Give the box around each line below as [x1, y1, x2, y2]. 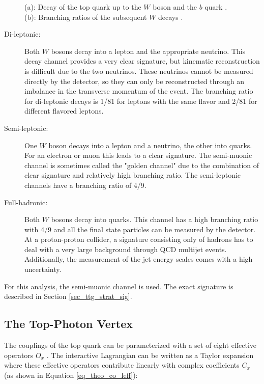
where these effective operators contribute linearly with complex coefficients [4, 360, 240, 370]
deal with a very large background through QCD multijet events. [24, 243, 227, 254]
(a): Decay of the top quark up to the [24, 2, 141, 12]
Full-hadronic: [4, 197, 48, 207]
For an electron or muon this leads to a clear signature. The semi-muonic [24, 150, 252, 160]
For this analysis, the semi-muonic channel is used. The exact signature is [4, 281, 233, 291]
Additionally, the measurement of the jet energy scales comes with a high [24, 254, 253, 264]
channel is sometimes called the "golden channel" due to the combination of [24, 159, 259, 170]
